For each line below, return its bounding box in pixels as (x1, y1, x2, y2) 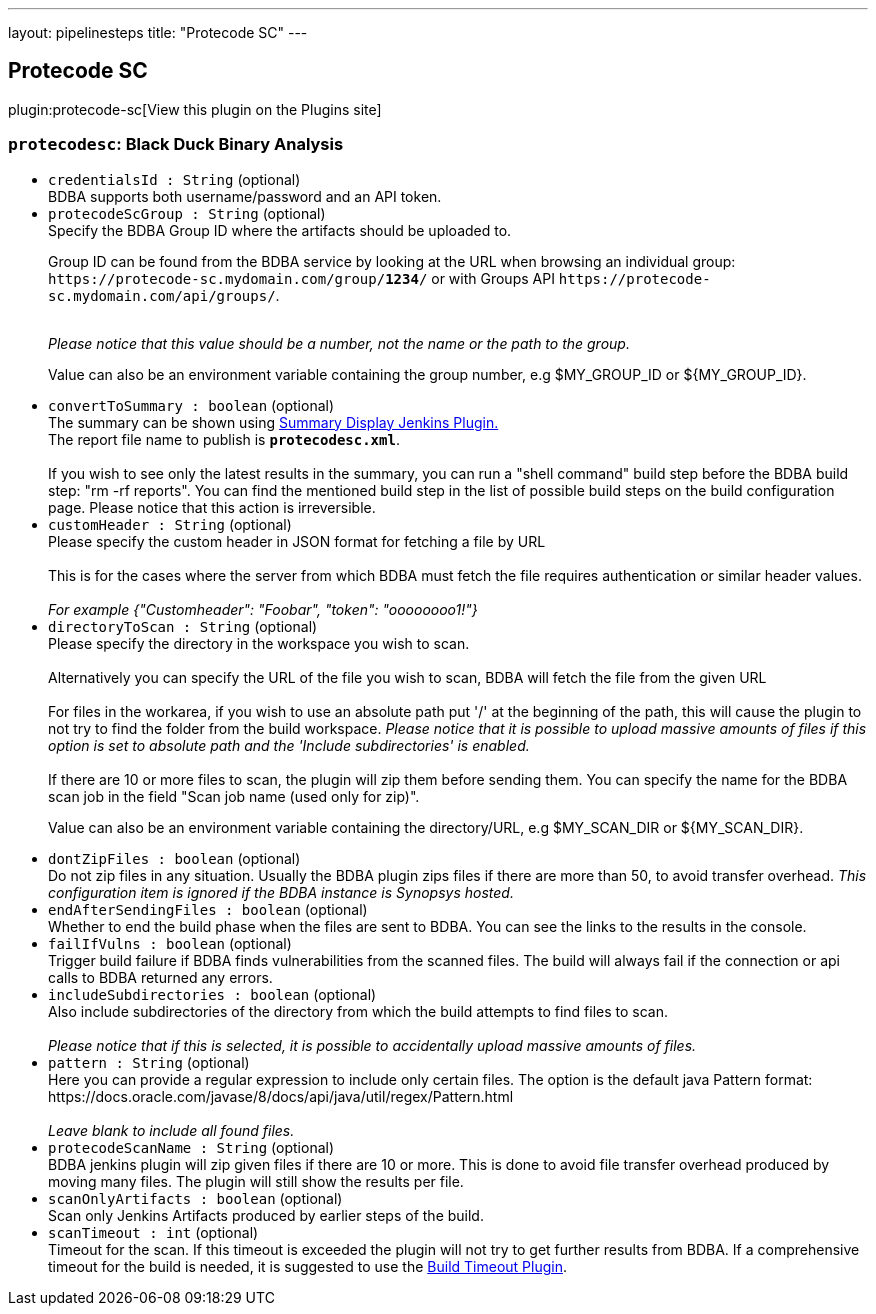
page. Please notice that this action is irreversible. (48, 498, 376, 516)
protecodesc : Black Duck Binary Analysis (8, 134, 344, 155)
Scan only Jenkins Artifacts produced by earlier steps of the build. (48, 1206, 484, 1224)
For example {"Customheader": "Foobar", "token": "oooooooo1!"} (48, 600, 478, 618)
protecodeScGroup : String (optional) (48, 204, 326, 222)
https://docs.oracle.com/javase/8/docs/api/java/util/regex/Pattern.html (48, 1087, 514, 1105)
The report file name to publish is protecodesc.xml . (48, 430, 400, 448)
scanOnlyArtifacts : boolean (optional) (48, 1189, 343, 1207)
